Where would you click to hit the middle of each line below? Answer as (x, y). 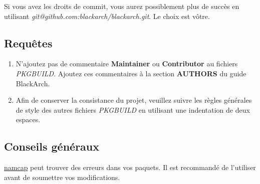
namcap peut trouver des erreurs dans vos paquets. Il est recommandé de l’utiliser (130, 167)
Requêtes (28, 43)
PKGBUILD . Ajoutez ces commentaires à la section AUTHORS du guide (131, 73)
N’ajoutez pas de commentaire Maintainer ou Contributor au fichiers (127, 64)
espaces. (28, 119)
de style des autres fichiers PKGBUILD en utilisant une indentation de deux (133, 109)
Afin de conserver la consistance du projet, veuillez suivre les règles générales (134, 100)
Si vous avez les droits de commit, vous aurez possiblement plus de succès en (122, 6)
